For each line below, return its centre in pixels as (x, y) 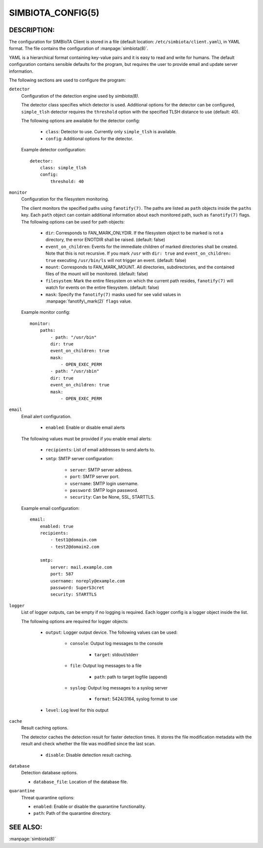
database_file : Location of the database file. (81, 782)
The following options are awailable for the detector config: (81, 121)
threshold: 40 (67, 181)
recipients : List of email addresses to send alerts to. (100, 449)
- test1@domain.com (74, 540)
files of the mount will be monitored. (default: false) (97, 274)
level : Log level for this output (77, 710)
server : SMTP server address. (101, 470)
